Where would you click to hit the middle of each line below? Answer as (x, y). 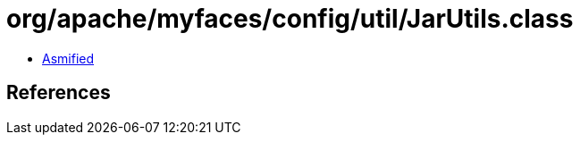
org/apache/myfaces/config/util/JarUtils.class (290, 19)
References (59, 93)
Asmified (68, 58)
